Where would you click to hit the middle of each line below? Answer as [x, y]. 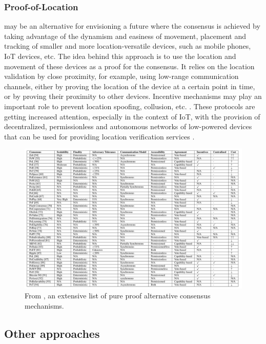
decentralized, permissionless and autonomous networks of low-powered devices [128, 126]
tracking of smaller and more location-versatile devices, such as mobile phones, [128, 46]
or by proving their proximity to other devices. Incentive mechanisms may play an [133, 96]
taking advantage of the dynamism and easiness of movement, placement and [125, 36]
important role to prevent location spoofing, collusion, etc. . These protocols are [130, 106]
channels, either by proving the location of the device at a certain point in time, [130, 86]
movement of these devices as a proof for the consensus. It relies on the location [129, 66]
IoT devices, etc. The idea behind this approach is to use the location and [120, 56]
